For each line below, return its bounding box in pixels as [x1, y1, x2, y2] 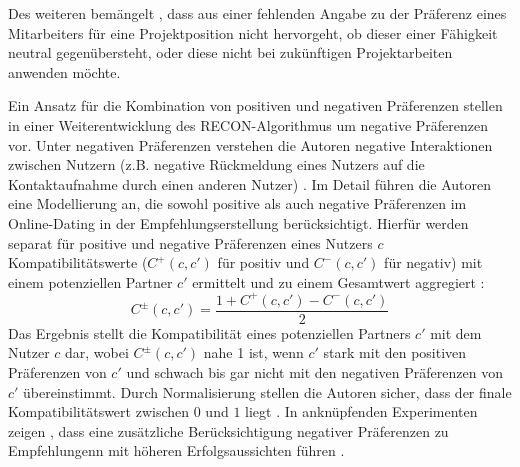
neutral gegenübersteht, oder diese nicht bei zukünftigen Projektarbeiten [8, 42, 453, 63]
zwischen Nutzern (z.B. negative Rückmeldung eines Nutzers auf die [8, 154, 425, 175]
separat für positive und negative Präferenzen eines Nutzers [8, 232, 373, 253]
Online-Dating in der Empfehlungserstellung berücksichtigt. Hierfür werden [8, 212, 469, 233]
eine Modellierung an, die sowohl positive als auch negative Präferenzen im [8, 193, 467, 214]
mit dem [430, 322, 482, 343]
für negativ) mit [384, 252, 483, 273]
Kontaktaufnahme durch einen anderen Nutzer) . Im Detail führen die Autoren [8, 173, 492, 194]
